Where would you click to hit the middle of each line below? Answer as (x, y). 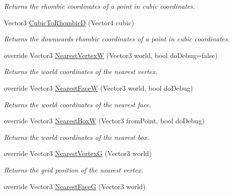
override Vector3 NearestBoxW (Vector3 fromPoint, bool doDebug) (104, 121)
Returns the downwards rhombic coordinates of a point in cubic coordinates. (117, 39)
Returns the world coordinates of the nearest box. (77, 137)
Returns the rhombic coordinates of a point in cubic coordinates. (100, 6)
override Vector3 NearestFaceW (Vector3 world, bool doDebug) (98, 88)
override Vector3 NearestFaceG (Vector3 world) (75, 186)
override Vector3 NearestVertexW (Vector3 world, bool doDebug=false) (111, 55)
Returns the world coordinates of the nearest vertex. (81, 71)
